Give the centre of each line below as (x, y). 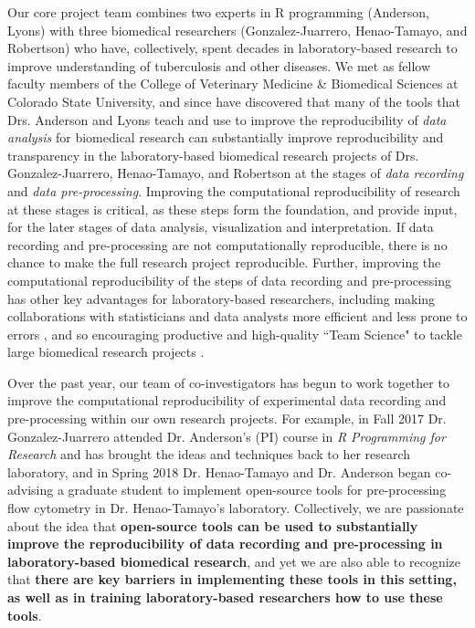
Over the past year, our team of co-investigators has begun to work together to (228, 382)
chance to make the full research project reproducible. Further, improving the (224, 262)
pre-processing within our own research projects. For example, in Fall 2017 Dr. (227, 419)
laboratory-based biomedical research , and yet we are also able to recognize (234, 561)
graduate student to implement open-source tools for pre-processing (257, 490)
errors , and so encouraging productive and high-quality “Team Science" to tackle (235, 334)
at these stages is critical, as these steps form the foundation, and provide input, (232, 209)
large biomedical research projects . (106, 352)
